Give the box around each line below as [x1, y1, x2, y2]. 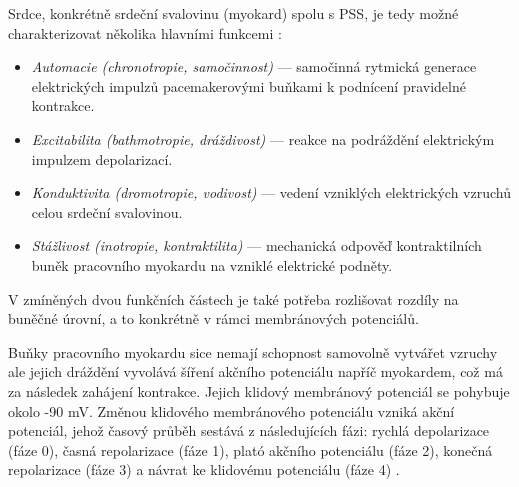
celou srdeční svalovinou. [31, 201, 183, 222]
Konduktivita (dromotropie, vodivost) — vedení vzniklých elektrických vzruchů [31, 182, 511, 203]
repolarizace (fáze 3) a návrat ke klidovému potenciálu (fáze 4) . [8, 459, 400, 480]
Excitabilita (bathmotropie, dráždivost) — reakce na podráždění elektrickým [31, 128, 495, 149]
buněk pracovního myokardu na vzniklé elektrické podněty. [31, 254, 393, 275]
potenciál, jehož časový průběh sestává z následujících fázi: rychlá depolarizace [8, 420, 490, 441]
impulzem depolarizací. [31, 148, 173, 169]
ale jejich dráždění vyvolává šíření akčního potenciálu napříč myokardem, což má [8, 361, 503, 382]
